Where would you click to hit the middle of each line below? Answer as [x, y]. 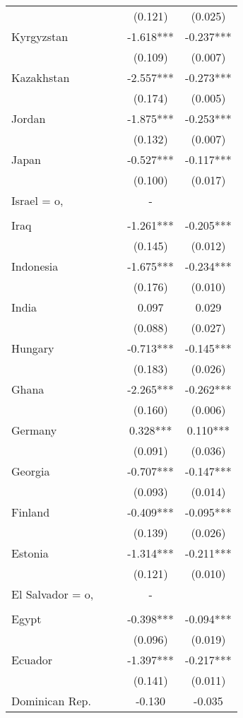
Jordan [29, 118]
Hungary [33, 348]
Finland [31, 512]
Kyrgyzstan [40, 36]
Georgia [31, 471]
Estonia [30, 553]
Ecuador [32, 660]
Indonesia [35, 266]
